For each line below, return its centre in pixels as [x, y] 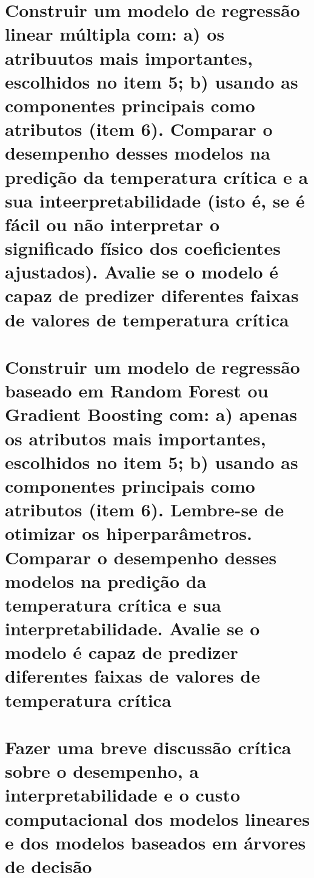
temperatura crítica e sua [113, 604]
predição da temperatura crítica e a [157, 176]
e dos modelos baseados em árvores [155, 842]
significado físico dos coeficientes [143, 248]
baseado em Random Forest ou [137, 390]
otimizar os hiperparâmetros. [129, 533]
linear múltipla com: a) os [115, 34]
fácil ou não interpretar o [112, 224]
